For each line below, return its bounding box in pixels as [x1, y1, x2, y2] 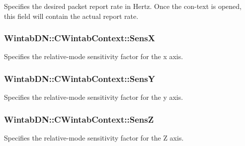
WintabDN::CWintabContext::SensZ [4, 113, 154, 125]
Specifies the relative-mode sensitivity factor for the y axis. [4, 92, 183, 102]
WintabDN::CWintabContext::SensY [4, 72, 155, 84]
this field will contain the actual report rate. [4, 10, 139, 21]
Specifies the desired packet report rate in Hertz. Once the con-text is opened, [4, 1, 242, 11]
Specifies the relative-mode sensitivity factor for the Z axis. [4, 133, 184, 143]
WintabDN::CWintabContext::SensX [4, 32, 155, 44]
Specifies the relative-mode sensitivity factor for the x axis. [4, 51, 183, 62]
